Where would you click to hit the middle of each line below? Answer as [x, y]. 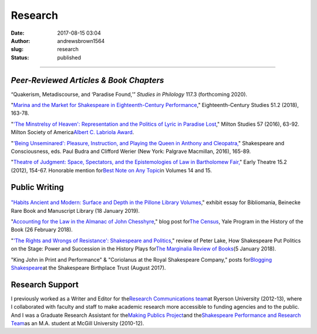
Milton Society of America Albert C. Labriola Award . [72, 132]
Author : [21, 41]
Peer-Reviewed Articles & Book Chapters [87, 80]
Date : [18, 33]
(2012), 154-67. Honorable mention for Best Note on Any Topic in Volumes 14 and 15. [112, 170]
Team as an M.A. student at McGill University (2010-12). [77, 323]
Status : [20, 57]
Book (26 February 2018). [42, 230]
